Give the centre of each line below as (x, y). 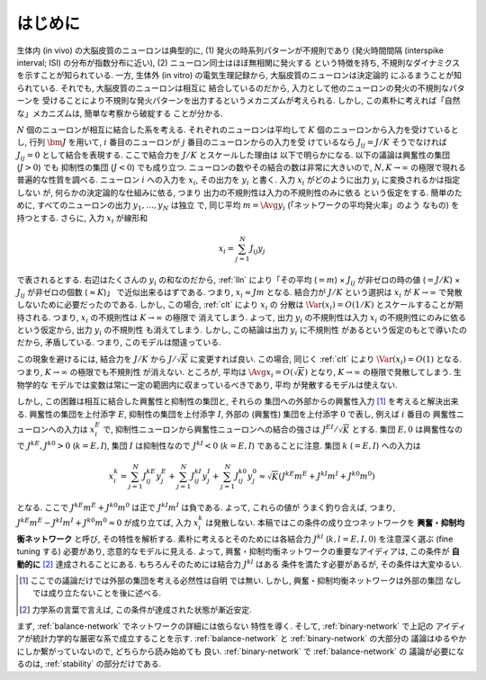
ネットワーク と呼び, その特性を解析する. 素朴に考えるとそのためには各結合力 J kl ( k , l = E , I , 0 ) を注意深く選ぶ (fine (238, 538)
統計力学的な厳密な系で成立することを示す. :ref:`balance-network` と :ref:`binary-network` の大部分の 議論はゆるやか (249, 639)
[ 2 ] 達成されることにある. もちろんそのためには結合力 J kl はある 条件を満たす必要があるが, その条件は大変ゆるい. (252, 564)
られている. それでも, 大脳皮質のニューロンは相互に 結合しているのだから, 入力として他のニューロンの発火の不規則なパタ (241, 88)
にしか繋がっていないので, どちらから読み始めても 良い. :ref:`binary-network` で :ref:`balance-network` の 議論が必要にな (241, 651)
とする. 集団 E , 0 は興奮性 (399, 429)
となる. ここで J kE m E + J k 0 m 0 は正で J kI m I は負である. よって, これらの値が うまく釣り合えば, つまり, (206, 507)
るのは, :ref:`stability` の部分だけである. (89, 664)
